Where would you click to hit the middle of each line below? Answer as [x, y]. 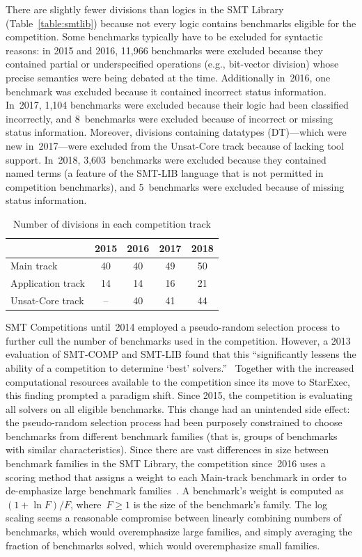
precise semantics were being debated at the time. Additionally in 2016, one [168, 77]
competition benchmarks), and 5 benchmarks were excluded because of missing [175, 186]
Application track [48, 283]
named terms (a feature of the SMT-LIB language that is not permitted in [165, 173]
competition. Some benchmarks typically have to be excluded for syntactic [164, 37]
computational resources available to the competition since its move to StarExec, [178, 381]
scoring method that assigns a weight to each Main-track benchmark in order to [176, 477]
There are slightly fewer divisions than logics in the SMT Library [145, 9]
